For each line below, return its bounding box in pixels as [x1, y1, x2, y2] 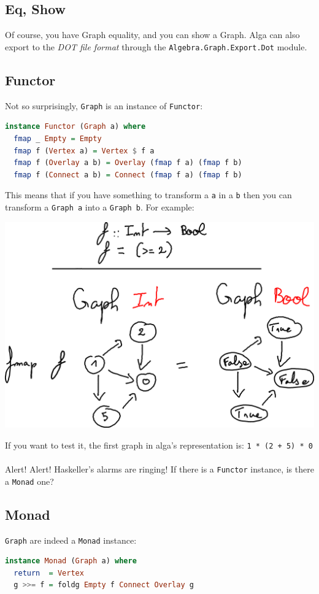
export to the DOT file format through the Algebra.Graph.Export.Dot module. [5, 40, 307, 53]
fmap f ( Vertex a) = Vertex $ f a [13, 146, 155, 155]
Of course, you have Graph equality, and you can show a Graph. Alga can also [5, 28, 300, 41]
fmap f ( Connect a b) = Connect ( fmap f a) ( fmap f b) [13, 170, 242, 179]
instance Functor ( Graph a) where [5, 122, 146, 131]
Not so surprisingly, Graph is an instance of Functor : [5, 99, 203, 112]
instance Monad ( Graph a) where [5, 557, 137, 566]
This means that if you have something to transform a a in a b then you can [5, 188, 292, 201]
